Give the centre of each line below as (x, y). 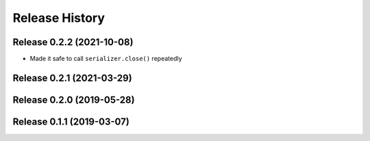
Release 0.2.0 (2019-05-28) (74, 100)
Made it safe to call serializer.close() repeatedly (106, 59)
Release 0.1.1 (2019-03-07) (71, 121)
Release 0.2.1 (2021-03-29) (73, 78)
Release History (59, 18)
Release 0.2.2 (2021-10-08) (73, 42)
